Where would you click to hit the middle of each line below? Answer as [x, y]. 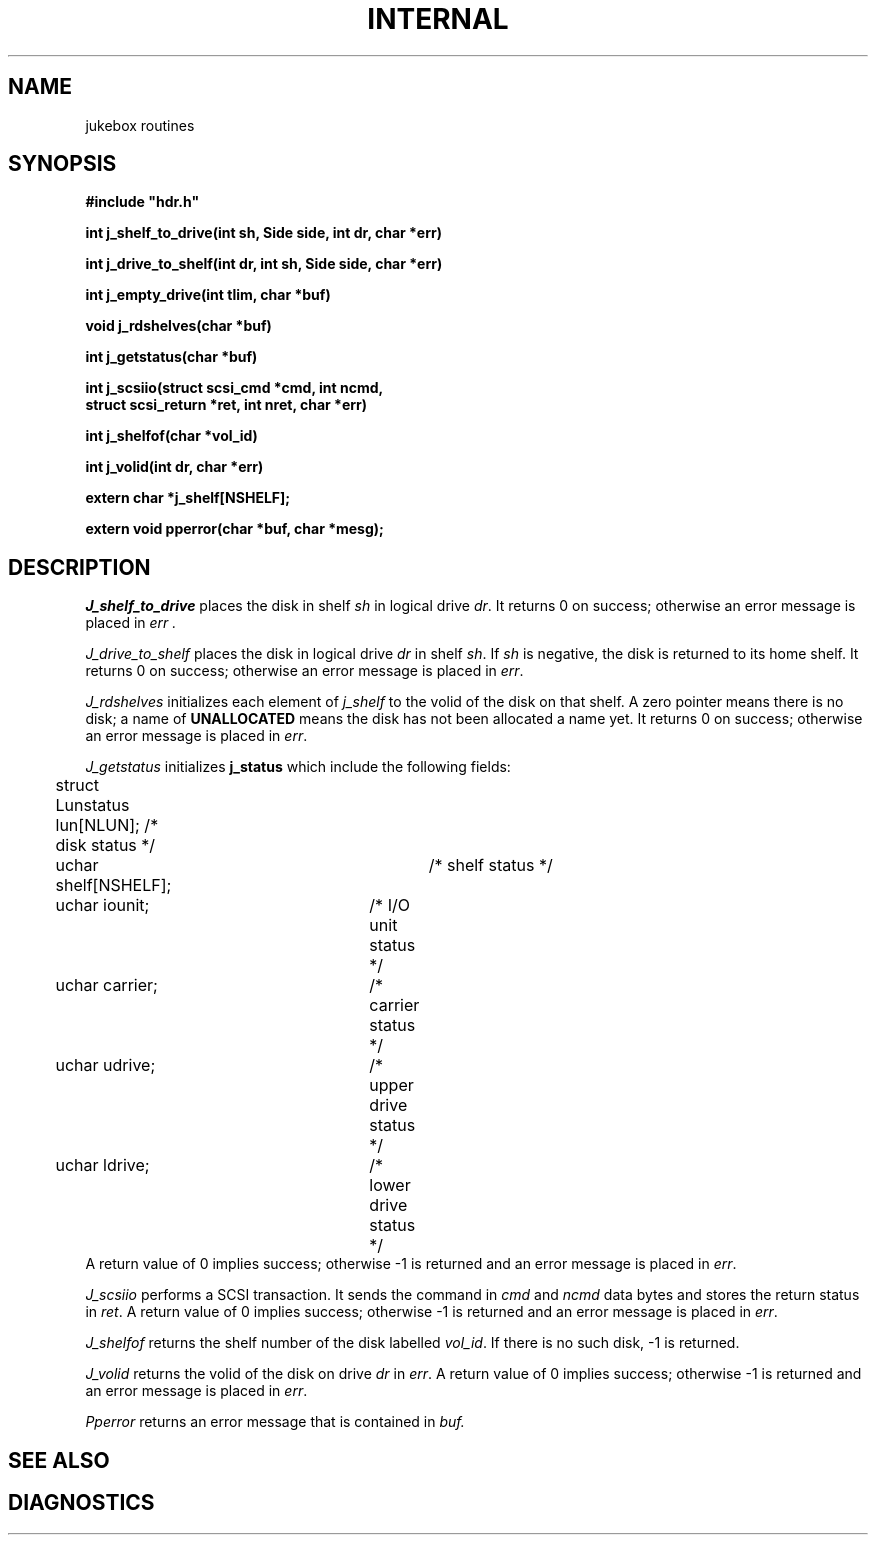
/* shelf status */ [490, 865]
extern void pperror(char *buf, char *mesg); [234, 529]
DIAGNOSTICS [81, 1503]
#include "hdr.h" [142, 202]
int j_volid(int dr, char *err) [174, 467]
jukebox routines [140, 125]
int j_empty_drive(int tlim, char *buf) [208, 295]
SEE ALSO [59, 1460]
